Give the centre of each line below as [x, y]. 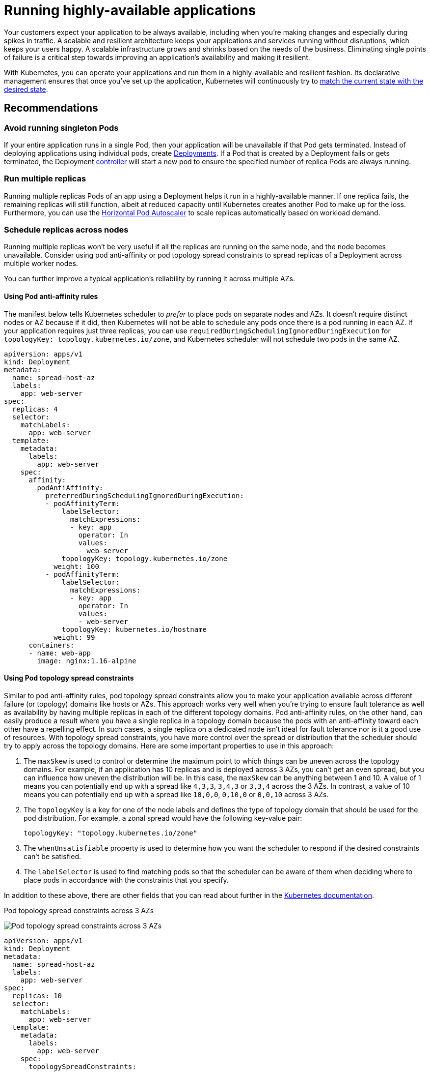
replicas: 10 [37, 996]
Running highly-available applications [130, 10]
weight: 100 [76, 566]
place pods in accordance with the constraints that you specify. [126, 880]
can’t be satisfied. [52, 856]
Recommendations [51, 108]
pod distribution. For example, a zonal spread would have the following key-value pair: [163, 818]
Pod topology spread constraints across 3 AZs [79, 910]
